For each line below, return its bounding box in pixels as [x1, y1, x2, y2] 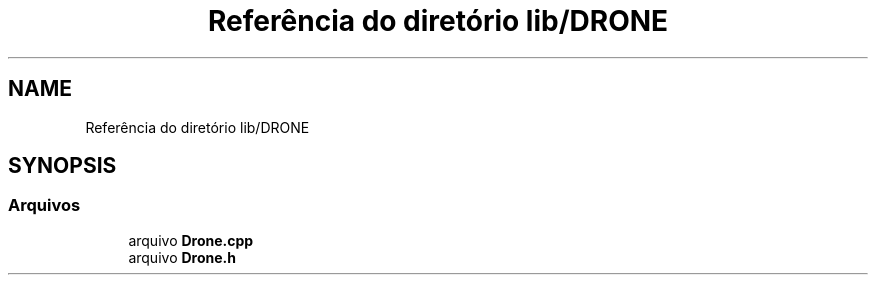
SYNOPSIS [8, 153, 117, 179]
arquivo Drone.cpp [128, 231, 254, 249]
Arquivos [8, 195, 81, 216]
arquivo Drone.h [128, 248, 236, 266]
